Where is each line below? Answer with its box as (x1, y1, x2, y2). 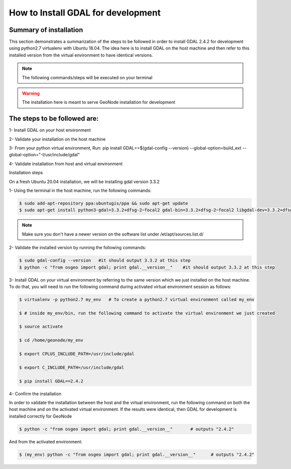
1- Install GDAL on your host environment (9, 127, 91, 133)
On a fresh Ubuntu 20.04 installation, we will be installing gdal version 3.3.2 (9, 179, 160, 184)
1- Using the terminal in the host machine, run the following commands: (9, 187, 152, 194)
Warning (22, 90, 40, 97)
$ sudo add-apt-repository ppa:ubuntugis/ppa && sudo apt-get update (19, 201, 188, 206)
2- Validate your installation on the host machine (9, 136, 106, 142)
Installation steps (9, 170, 43, 176)
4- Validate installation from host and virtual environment (9, 161, 123, 167)
